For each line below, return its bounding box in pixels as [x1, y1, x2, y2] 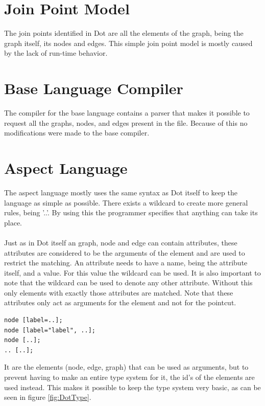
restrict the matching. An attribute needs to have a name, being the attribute [4, 257, 248, 268]
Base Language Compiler [4, 78, 183, 99]
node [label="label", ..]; [4, 326, 95, 334]
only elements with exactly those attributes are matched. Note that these [4, 287, 233, 298]
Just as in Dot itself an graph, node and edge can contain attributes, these [4, 237, 237, 247]
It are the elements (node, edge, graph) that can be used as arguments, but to [4, 362, 249, 372]
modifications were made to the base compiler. [4, 127, 150, 138]
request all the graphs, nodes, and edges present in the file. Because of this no [4, 117, 248, 128]
